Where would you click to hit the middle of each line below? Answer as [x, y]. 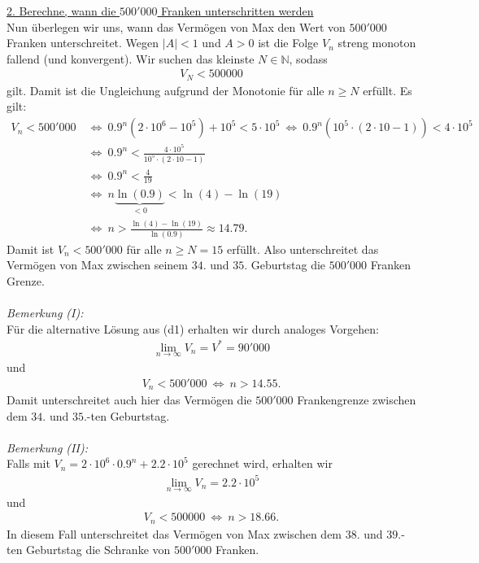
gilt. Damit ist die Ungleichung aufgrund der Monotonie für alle [165, 90]
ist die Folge [288, 43]
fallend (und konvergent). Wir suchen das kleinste [131, 58]
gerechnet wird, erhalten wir [262, 463]
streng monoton [377, 43]
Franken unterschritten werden [237, 11]
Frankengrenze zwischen [357, 400]
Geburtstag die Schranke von [98, 550]
